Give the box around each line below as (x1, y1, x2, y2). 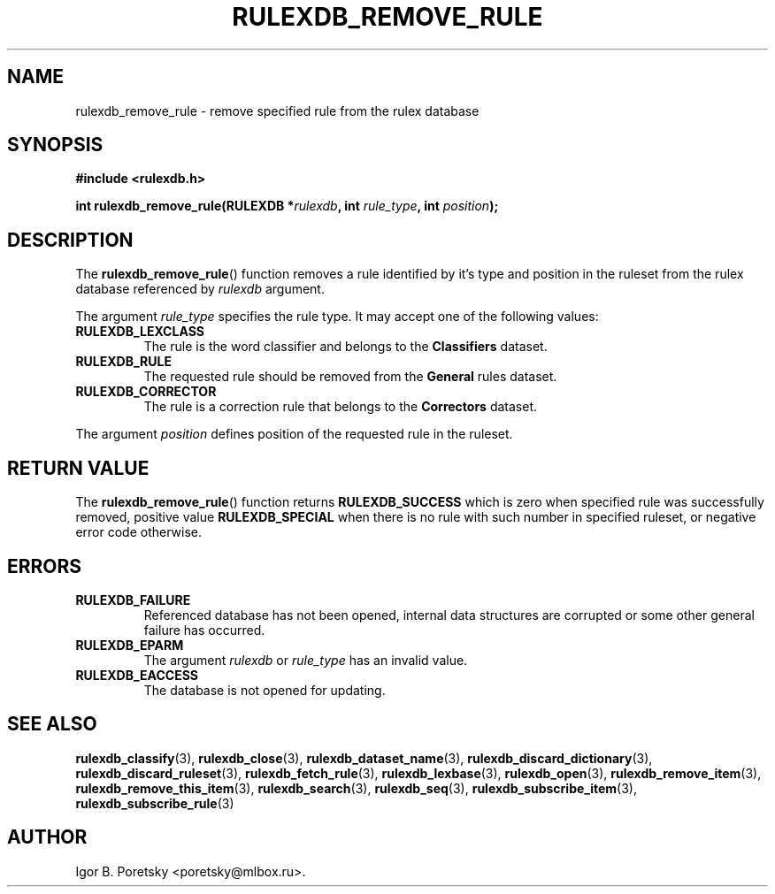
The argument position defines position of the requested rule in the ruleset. (75, 426, 513, 442)
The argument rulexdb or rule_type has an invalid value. (143, 652, 468, 668)
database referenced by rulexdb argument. (75, 281, 325, 297)
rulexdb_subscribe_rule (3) (75, 795, 234, 811)
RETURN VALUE (7, 456, 150, 479)
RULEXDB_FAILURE (75, 592, 191, 607)
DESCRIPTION (7, 228, 134, 251)
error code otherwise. (75, 524, 202, 540)
